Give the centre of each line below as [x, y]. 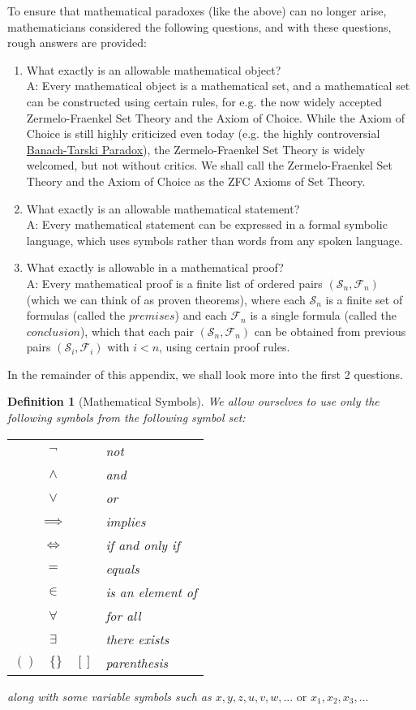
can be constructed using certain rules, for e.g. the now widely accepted [204, 101]
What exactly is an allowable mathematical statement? [163, 208]
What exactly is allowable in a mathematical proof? [155, 267]
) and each [201, 315]
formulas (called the [76, 315]
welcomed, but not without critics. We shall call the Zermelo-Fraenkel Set [209, 165]
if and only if [143, 544]
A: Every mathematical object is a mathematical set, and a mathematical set [218, 86]
